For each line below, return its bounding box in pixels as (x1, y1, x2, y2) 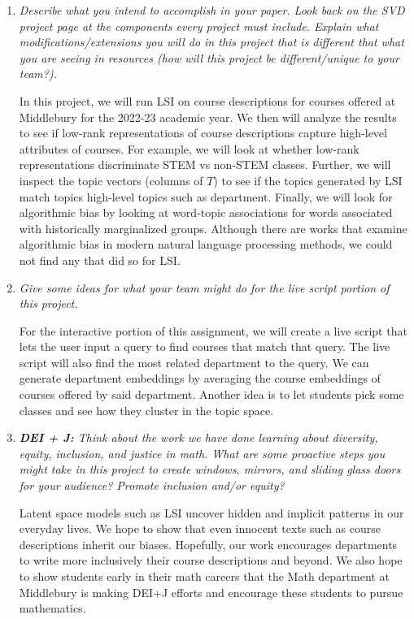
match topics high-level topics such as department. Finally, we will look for (19, 188, 393, 205)
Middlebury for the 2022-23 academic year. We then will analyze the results (19, 108, 397, 125)
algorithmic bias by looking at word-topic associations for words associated (19, 204, 393, 221)
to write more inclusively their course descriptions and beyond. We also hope (19, 552, 403, 569)
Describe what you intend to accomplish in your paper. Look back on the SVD (19, 2, 405, 18)
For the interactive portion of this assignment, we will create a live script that (19, 322, 407, 339)
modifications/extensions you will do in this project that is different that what (19, 33, 404, 50)
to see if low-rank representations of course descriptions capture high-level (19, 124, 387, 141)
